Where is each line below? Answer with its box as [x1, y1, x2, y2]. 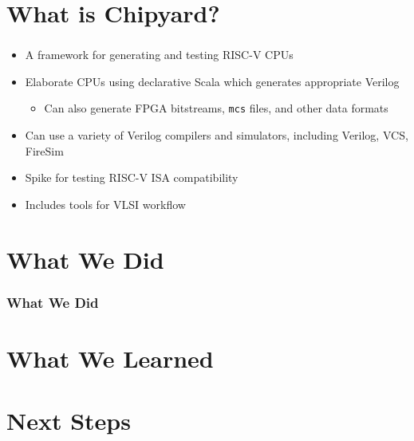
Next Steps [6, 404, 131, 437]
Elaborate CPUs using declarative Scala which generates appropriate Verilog [25, 73, 400, 89]
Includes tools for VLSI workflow [25, 195, 186, 212]
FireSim [25, 142, 64, 159]
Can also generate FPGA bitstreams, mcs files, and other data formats [44, 100, 388, 116]
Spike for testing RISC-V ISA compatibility [25, 169, 239, 186]
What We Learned [6, 341, 214, 374]
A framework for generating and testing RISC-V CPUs [25, 46, 294, 63]
